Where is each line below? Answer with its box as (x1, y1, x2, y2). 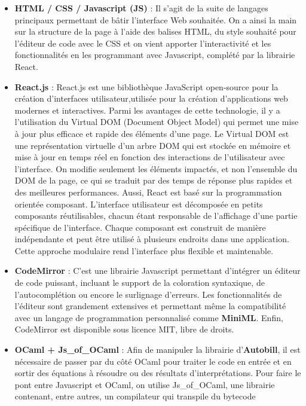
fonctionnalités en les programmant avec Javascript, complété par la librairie (14, 48, 295, 61)
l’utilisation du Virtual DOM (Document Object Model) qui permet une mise (14, 115, 299, 128)
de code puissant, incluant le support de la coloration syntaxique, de (14, 276, 265, 289)
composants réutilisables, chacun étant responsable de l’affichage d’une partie (14, 209, 298, 222)
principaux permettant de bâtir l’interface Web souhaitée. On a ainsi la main (14, 13, 297, 26)
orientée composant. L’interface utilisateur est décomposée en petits (14, 197, 263, 210)
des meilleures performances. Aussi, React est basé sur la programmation (14, 185, 282, 198)
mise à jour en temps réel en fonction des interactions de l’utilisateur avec (14, 151, 285, 163)
